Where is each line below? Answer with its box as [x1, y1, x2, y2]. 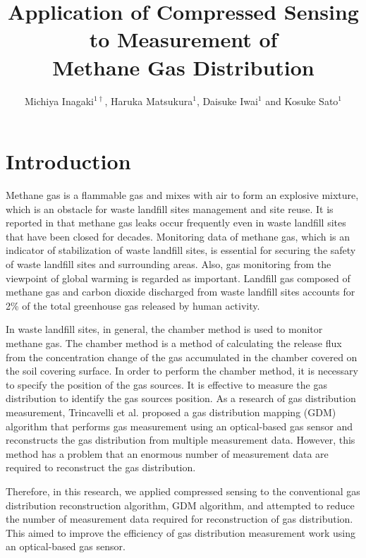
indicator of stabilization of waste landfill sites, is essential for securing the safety [6, 243, 356, 257]
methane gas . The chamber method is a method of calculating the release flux [6, 335, 342, 350]
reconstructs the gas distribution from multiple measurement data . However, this [6, 432, 355, 447]
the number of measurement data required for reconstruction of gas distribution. [6, 511, 353, 526]
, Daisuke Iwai [196, 93, 258, 108]
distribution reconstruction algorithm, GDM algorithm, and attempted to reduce [6, 497, 355, 512]
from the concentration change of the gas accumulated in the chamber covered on [6, 349, 358, 364]
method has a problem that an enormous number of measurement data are [6, 446, 329, 461]
